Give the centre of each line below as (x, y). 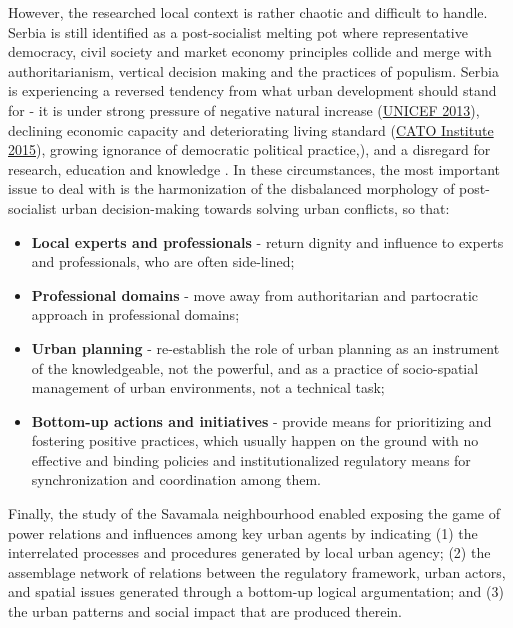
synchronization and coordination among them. (176, 479)
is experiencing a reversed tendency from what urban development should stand (252, 90)
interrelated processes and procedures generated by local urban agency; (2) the (249, 552)
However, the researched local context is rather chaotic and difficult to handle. (248, 12)
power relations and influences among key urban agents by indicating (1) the (243, 532)
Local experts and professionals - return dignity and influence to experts (267, 241)
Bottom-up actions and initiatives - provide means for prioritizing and (261, 420)
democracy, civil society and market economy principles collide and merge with (250, 51)
